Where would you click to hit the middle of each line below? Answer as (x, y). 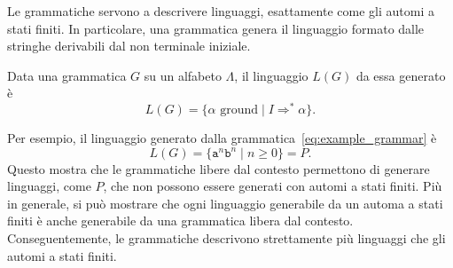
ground (239, 110)
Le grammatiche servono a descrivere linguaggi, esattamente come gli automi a (221, 11)
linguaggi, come (49, 186)
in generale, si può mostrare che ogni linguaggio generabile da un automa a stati (225, 203)
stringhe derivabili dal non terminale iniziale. (129, 46)
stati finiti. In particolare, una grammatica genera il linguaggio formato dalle (216, 28)
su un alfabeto (183, 75)
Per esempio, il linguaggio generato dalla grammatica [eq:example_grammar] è (222, 138)
